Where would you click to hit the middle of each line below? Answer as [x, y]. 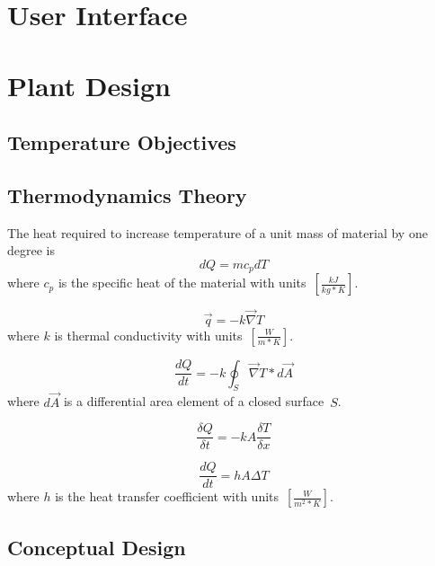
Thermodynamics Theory [127, 195]
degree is [31, 250]
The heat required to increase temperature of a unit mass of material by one [217, 232]
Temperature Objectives [122, 142]
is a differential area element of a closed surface [194, 401]
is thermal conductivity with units [148, 335]
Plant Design [89, 85]
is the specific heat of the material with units [182, 283]
